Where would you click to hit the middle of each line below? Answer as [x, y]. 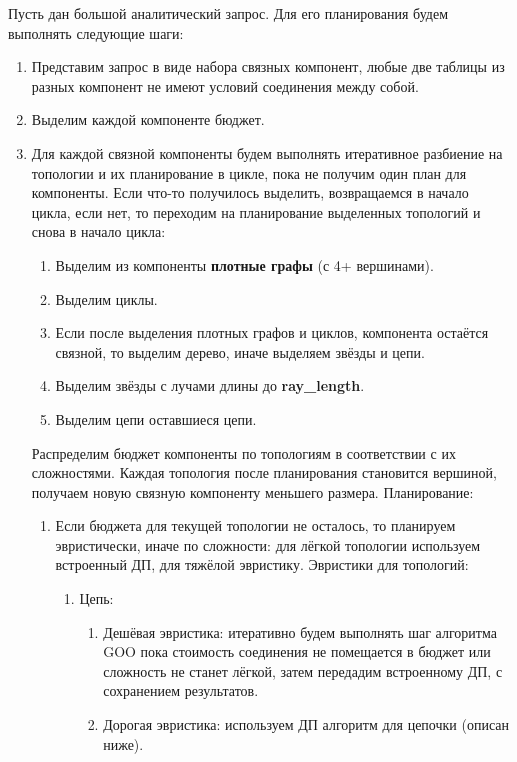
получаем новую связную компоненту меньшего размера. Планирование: [252, 491]
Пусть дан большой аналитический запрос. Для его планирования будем [228, 13]
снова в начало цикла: [98, 231]
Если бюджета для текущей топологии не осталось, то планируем [255, 525]
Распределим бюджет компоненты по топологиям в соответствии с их [243, 452]
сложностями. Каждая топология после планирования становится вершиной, [264, 472]
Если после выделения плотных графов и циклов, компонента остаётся [272, 332]
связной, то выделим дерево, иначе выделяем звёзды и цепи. [240, 351]
